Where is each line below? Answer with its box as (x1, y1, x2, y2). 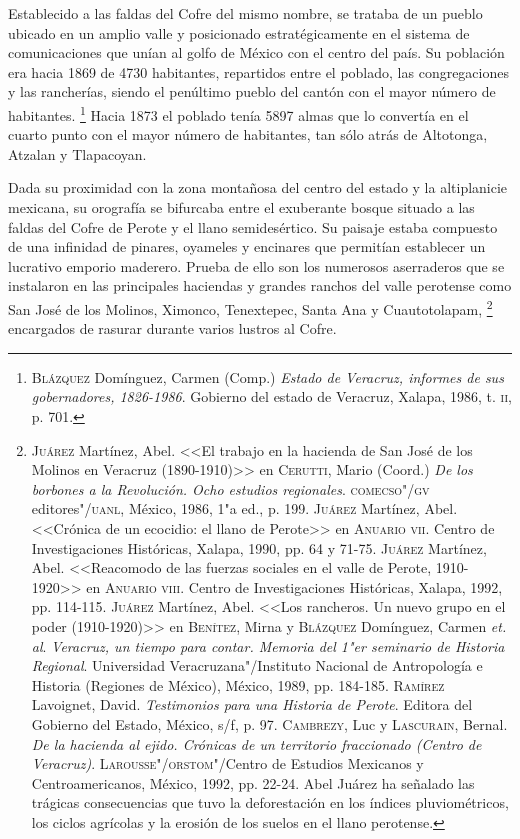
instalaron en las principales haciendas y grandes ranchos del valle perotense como (8, 275, 512, 296)
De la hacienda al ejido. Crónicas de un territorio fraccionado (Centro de (31, 733, 482, 754)
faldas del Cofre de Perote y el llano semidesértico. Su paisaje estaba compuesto (8, 216, 498, 237)
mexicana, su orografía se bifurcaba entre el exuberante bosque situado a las (8, 197, 475, 217)
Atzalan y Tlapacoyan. (8, 143, 147, 164)
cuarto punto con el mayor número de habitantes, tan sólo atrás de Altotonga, (8, 124, 488, 145)
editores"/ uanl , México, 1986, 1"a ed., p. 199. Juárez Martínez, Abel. (31, 498, 458, 519)
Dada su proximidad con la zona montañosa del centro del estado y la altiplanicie (8, 177, 508, 198)
